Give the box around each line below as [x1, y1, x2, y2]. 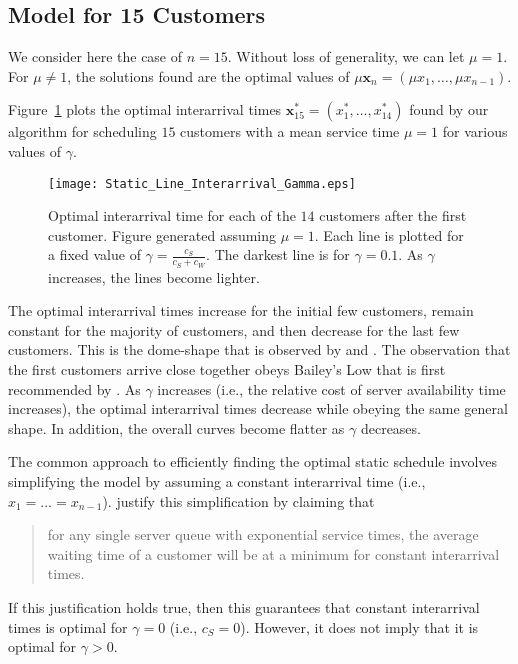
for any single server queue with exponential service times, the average [47, 524, 479, 545]
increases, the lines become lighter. [48, 266, 260, 287]
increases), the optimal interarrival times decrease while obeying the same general [8, 398, 508, 419]
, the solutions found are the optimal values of [67, 65, 350, 86]
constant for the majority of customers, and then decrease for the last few [8, 319, 460, 340]
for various [442, 121, 508, 142]
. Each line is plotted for [314, 224, 464, 245]
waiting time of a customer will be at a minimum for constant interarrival [47, 543, 500, 564]
